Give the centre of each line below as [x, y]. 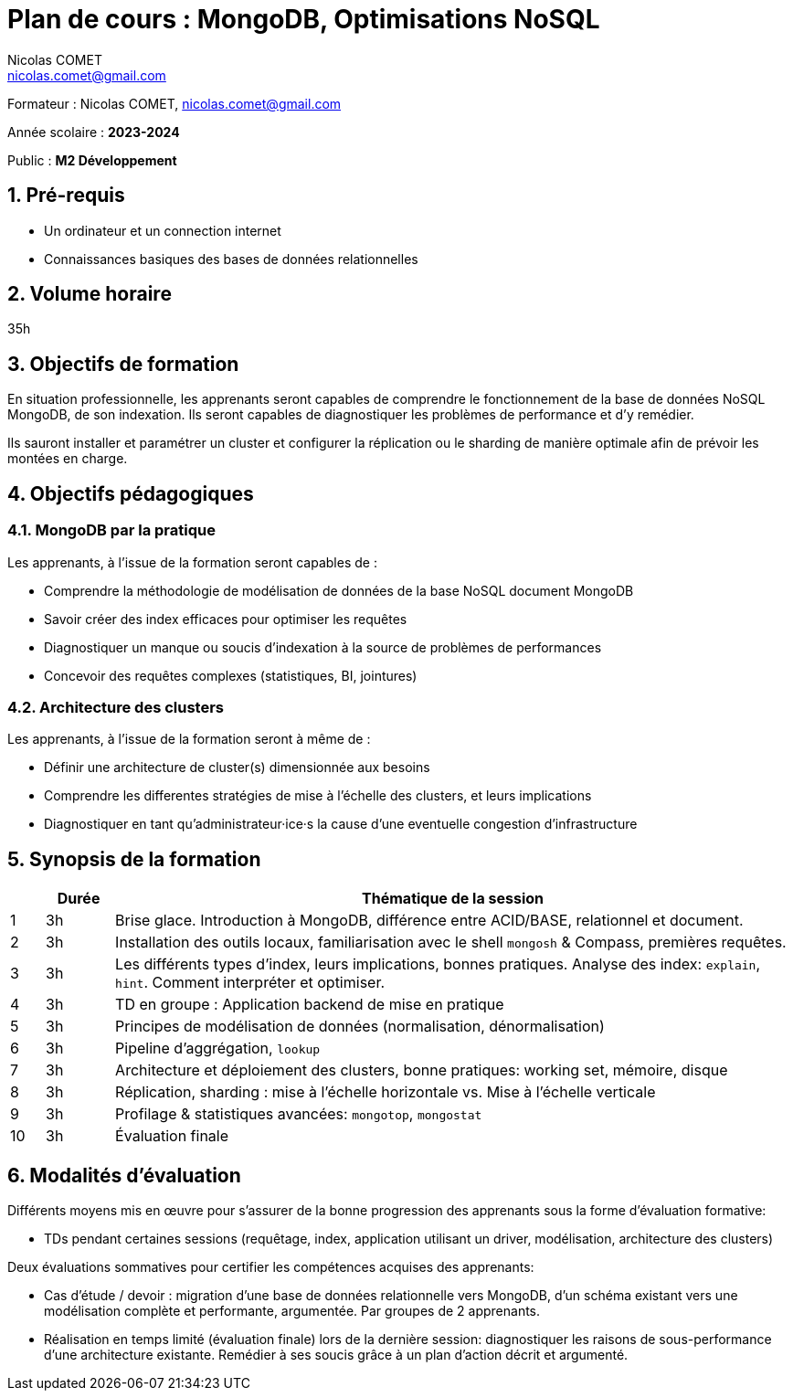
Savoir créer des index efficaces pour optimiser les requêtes [226, 619]
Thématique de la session [453, 899]
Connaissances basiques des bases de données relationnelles [231, 259]
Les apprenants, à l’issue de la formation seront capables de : [192, 562]
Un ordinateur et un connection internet [163, 230]
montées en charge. [68, 459]
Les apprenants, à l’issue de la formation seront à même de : [189, 739]
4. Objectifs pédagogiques [131, 493]
